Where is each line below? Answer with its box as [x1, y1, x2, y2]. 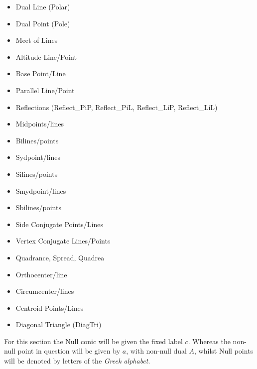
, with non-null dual [126, 346, 187, 356]
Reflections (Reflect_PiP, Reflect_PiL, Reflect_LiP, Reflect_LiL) [15, 102, 218, 112]
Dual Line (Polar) [15, 1, 70, 11]
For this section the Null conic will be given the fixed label [4, 336, 183, 346]
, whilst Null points [194, 346, 254, 356]
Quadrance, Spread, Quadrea [15, 252, 105, 262]
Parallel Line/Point [15, 85, 75, 95]
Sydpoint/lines [15, 152, 60, 162]
